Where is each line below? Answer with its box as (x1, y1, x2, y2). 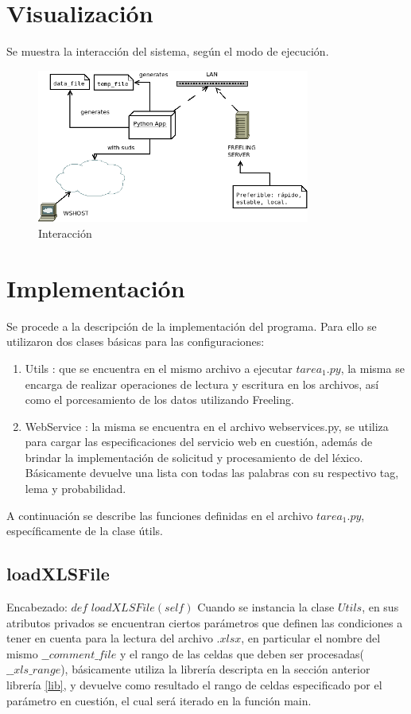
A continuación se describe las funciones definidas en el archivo (6, 506, 313, 523)
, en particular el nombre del (241, 630, 381, 646)
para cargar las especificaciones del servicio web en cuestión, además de (25, 433, 373, 450)
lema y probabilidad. (25, 480, 126, 497)
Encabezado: (6, 599, 68, 615)
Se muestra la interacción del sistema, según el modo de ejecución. (6, 43, 329, 60)
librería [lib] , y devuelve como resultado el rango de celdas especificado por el (6, 677, 382, 693)
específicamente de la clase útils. (6, 522, 163, 539)
